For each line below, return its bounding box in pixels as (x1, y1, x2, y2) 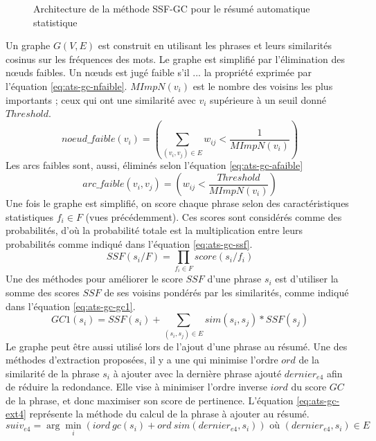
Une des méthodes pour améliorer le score (6, 271, 183, 286)
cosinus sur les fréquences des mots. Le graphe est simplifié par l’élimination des (6, 51, 345, 66)
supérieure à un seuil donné (210, 92, 326, 107)
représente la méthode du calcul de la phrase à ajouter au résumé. (29, 406, 310, 421)
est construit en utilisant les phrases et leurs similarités (98, 38, 332, 53)
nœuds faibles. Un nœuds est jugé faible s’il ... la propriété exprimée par (6, 65, 312, 80)
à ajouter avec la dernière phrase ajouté (113, 366, 282, 380)
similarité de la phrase (6, 366, 100, 380)
